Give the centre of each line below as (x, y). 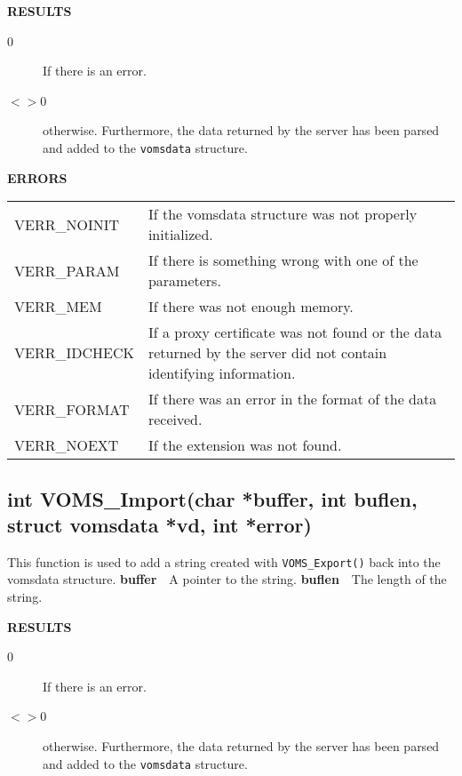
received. (175, 420)
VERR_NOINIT (67, 224)
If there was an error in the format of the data (292, 399)
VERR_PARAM (67, 270)
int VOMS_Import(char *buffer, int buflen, (212, 498)
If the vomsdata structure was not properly (283, 214)
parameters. (184, 281)
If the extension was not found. (245, 445)
